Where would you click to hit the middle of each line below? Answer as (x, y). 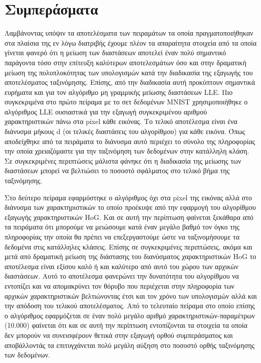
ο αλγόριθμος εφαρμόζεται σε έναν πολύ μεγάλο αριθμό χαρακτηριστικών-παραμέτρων (130, 315)
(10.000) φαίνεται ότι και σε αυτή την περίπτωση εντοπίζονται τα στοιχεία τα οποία (126, 325)
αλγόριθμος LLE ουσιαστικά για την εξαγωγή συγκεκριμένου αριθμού (106, 111)
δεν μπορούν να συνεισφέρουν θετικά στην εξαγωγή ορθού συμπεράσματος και (119, 335)
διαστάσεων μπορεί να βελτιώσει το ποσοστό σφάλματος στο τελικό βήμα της (117, 170)
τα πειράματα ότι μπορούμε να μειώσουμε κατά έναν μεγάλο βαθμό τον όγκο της (122, 227)
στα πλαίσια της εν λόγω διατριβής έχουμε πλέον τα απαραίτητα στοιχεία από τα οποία (131, 42)
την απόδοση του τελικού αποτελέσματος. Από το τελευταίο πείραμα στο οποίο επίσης (130, 306)
